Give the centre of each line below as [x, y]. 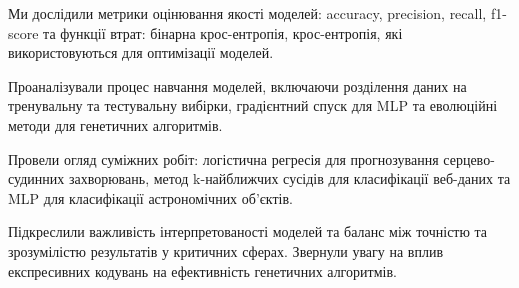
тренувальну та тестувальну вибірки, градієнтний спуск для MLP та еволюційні [253, 105]
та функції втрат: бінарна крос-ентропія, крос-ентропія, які [223, 32]
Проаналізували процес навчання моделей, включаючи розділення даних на [237, 85]
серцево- [469, 158]
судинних [36, 178]
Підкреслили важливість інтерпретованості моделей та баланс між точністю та [248, 231]
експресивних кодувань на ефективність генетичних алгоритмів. [202, 270]
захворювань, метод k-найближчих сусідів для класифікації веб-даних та [289, 178]
